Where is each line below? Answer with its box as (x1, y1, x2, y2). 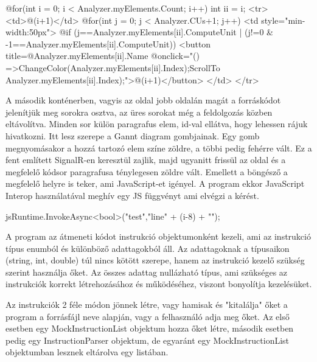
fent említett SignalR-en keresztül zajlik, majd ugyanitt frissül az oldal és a (5, 153, 286, 166)
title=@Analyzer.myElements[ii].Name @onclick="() (5, 49, 200, 62)
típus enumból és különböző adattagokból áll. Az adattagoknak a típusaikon (5, 242, 290, 254)
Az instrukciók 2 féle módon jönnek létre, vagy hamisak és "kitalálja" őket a (5, 298, 288, 311)
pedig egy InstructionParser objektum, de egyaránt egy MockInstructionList (5, 333, 290, 346)
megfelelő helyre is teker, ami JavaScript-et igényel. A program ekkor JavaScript (5, 177, 305, 190)
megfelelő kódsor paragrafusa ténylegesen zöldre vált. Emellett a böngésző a (5, 165, 288, 178)
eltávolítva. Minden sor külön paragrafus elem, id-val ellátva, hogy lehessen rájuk (5, 117, 308, 130)
